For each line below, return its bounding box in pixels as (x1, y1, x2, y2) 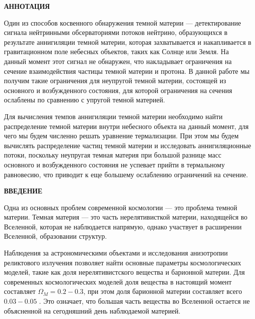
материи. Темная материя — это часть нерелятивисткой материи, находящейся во (4, 212, 248, 222)
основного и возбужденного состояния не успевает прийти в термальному (4, 159, 225, 169)
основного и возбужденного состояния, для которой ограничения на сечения (4, 85, 232, 95)
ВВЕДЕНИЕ (4, 186, 43, 196)
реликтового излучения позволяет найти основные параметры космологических (4, 257, 241, 267)
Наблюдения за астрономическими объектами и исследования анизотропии (4, 248, 228, 258)
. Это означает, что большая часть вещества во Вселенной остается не (39, 296, 250, 306)
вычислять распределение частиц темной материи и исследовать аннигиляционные (4, 140, 251, 150)
